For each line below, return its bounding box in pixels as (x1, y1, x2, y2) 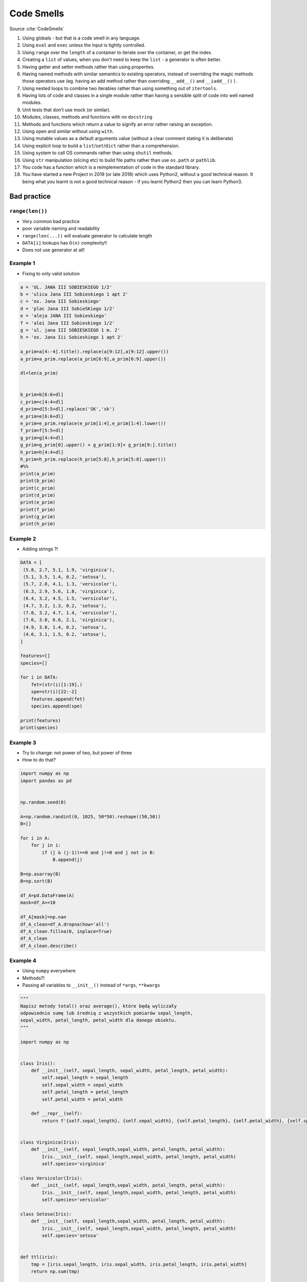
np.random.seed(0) (20, 799, 67, 805)
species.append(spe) (31, 703, 83, 709)
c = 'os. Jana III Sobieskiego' (20, 298, 102, 305)
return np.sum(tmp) (31, 1269, 80, 1274)
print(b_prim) (20, 478, 56, 484)
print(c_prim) (20, 485, 56, 491)
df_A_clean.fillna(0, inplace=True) (20, 928, 113, 934)
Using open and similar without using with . (22, 128, 114, 134)
